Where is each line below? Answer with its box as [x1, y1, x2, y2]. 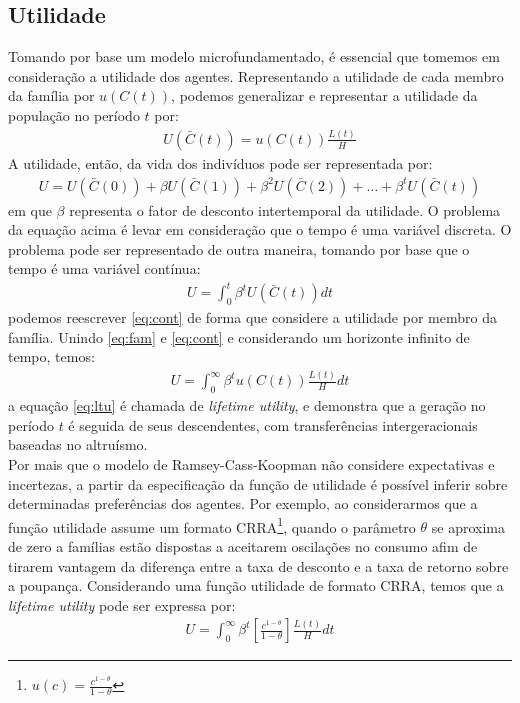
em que [8, 199, 52, 220]
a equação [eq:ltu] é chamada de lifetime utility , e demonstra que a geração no [8, 395, 486, 416]
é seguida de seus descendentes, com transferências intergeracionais [68, 414, 478, 435]
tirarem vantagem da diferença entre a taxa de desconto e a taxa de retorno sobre [8, 555, 509, 576]
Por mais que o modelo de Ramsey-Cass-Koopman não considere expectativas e [8, 453, 495, 474]
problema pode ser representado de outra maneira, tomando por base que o [8, 238, 470, 259]
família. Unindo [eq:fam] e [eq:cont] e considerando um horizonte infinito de [8, 326, 470, 347]
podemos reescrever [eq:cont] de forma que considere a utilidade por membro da [8, 307, 497, 328]
